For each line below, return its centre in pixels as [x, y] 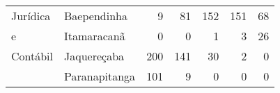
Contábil [32, 56]
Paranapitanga [100, 76]
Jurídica [31, 16]
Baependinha [96, 16]
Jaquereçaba [94, 56]
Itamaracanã [95, 36]
